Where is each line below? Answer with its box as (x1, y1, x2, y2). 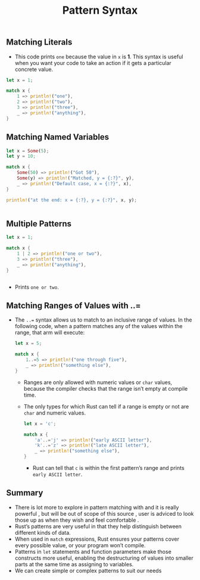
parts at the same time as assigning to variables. (14, 560, 134, 567)
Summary (6, 488, 43, 498)
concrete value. (14, 66, 54, 73)
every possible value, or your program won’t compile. (14, 541, 146, 548)
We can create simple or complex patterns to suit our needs (14, 567, 162, 574)
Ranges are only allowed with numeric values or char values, (23, 379, 173, 386)
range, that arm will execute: (14, 329, 85, 336)
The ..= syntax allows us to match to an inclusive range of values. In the (14, 316, 192, 323)
